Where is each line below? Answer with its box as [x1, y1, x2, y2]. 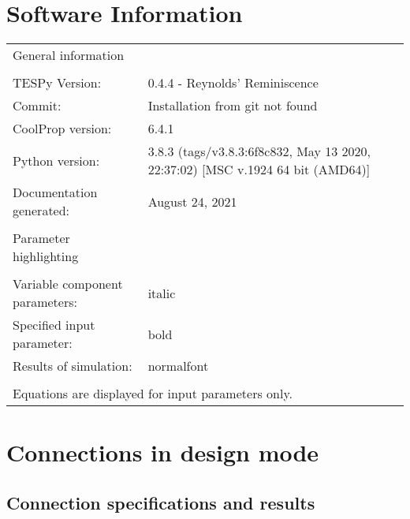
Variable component [13, 274, 123, 293]
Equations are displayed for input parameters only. [13, 384, 293, 403]
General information [13, 46, 125, 65]
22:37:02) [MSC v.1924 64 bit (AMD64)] [147, 160, 371, 179]
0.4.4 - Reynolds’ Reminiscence [147, 73, 319, 92]
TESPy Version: [13, 73, 102, 92]
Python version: [13, 151, 100, 170]
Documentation [13, 183, 98, 202]
